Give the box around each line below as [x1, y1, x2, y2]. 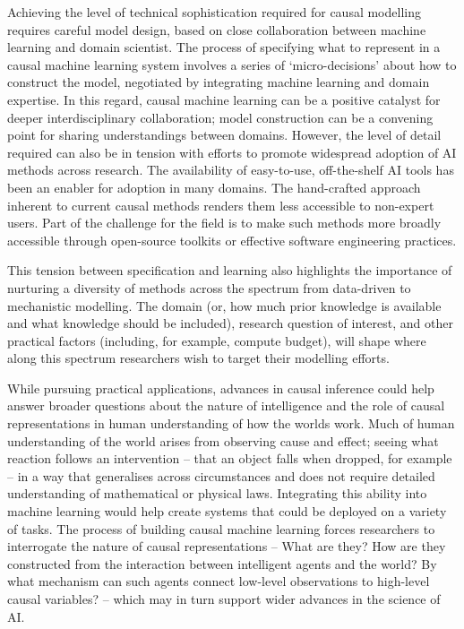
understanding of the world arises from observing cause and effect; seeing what [7, 431, 439, 450]
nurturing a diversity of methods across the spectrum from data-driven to [7, 278, 411, 297]
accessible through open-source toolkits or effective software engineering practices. [7, 230, 457, 249]
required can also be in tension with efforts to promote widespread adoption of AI [7, 142, 457, 161]
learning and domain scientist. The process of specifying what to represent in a [7, 38, 441, 56]
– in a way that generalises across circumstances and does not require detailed [7, 466, 435, 485]
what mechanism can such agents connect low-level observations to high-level [7, 572, 430, 590]
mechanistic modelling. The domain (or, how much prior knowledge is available [7, 296, 442, 314]
